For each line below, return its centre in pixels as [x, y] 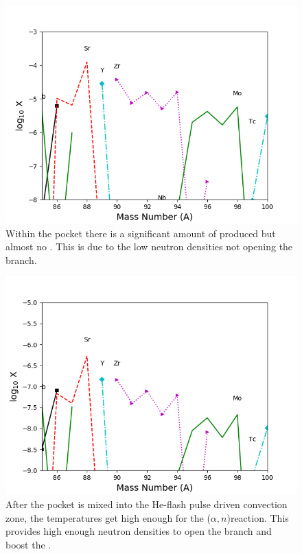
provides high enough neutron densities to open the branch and [139, 531]
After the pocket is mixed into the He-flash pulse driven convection [147, 504]
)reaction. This [258, 517]
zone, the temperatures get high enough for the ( [108, 517]
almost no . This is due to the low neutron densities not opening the [149, 246]
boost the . [28, 544]
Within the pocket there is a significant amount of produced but [141, 233]
